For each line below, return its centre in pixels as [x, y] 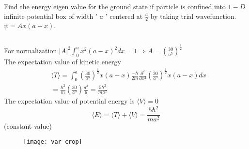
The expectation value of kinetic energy [62, 62]
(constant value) [28, 126]
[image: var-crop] [53, 142]
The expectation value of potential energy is [69, 101]
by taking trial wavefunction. [193, 16]
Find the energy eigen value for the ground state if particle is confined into [115, 6]
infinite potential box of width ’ [51, 16]
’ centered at [124, 16]
